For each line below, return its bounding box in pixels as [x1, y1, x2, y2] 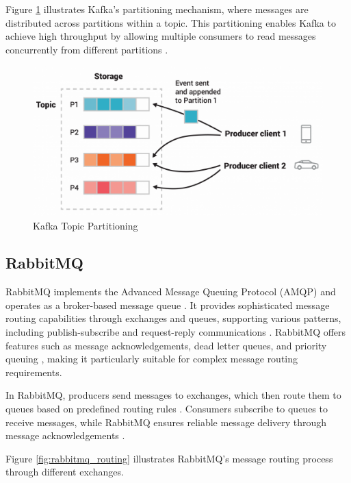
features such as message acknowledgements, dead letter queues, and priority [5, 338, 327, 352]
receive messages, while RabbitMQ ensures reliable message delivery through [5, 414, 327, 429]
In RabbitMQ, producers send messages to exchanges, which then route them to [5, 388, 341, 402]
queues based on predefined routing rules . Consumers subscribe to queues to [5, 401, 328, 415]
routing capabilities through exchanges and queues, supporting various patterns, [5, 311, 341, 325]
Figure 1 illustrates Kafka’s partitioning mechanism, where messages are [5, 2, 309, 16]
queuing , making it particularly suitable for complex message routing [5, 351, 298, 366]
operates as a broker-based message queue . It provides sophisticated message [5, 297, 330, 312]
